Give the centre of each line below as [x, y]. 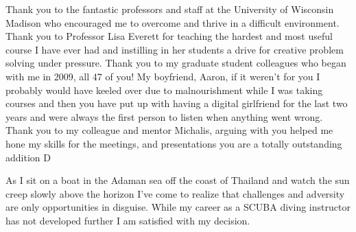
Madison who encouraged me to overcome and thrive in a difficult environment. [173, 22]
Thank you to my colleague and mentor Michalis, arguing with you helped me [169, 130]
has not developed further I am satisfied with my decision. [128, 220]
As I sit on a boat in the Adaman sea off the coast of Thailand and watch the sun [178, 180]
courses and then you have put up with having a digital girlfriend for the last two [177, 103]
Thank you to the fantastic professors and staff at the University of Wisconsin [170, 9]
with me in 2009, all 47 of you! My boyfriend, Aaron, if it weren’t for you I [163, 76]
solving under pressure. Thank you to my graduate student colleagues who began [176, 63]
